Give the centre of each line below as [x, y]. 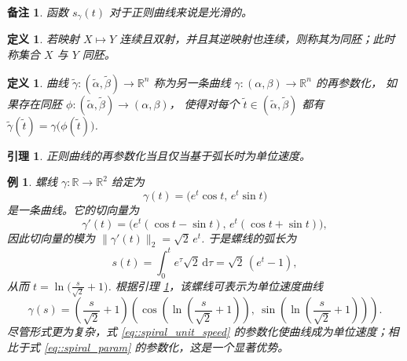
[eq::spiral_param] [88, 346]
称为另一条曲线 [192, 82]
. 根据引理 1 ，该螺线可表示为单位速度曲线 [215, 285]
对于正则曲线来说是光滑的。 [180, 12]
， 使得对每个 [204, 103]
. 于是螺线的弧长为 [249, 237]
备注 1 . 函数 [38, 12]
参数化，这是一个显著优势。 [217, 346]
